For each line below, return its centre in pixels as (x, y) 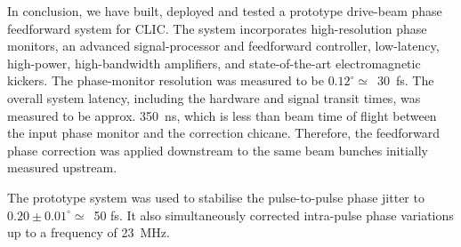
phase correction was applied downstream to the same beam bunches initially (218, 150)
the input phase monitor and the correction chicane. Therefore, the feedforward (224, 133)
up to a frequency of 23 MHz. (89, 232)
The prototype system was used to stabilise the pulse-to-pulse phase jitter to (216, 197)
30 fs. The (406, 80)
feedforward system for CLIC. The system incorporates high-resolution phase (217, 28)
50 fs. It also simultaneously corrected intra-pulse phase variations (274, 215)
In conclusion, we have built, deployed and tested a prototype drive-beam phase (225, 11)
